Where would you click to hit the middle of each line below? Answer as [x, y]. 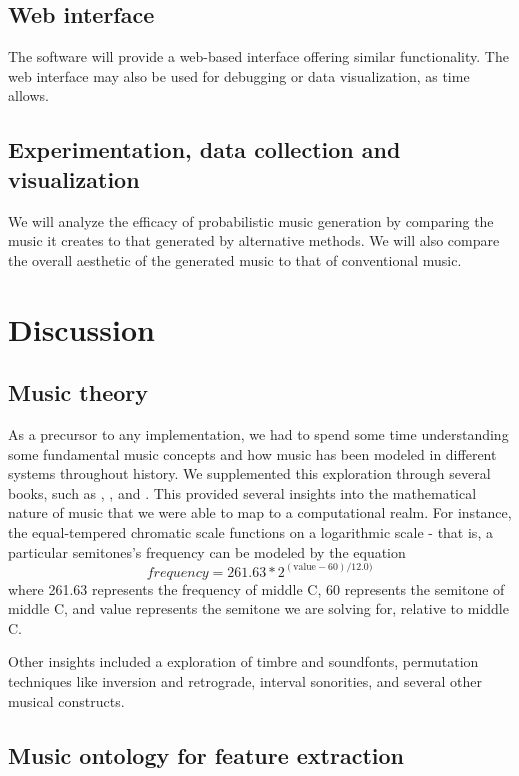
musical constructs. [66, 700]
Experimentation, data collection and [204, 149]
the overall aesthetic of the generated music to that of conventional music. [235, 259]
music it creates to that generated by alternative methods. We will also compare [254, 240]
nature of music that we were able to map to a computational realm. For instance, [260, 512]
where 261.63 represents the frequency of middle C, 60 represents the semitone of [256, 588]
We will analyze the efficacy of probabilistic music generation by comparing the [251, 220]
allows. [28, 95]
